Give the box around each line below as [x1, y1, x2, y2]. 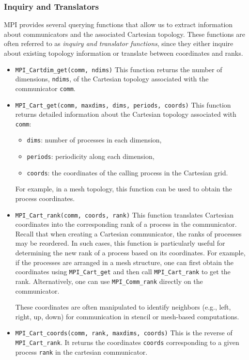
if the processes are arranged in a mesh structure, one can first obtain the [15, 257, 234, 267]
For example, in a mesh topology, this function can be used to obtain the [15, 184, 232, 194]
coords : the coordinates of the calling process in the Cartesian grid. [27, 167, 228, 177]
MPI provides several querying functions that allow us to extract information [4, 19, 233, 30]
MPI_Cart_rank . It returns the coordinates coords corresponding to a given [15, 337, 239, 347]
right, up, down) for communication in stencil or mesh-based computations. [15, 311, 239, 321]
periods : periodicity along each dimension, [27, 151, 155, 161]
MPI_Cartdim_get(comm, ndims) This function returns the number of [15, 64, 222, 74]
